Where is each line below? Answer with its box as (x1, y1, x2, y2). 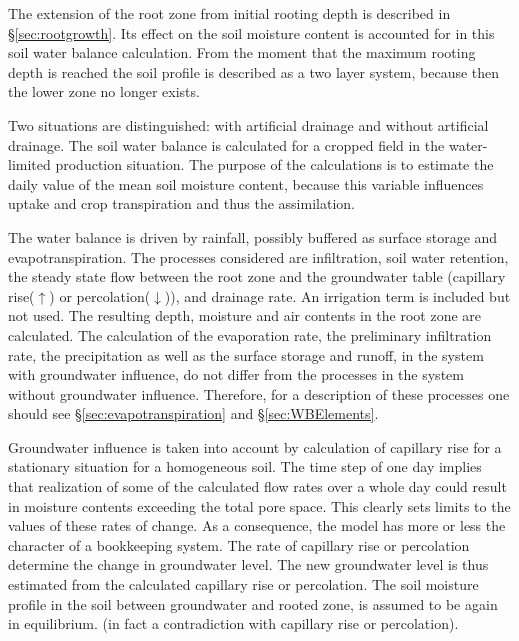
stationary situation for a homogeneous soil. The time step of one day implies (8, 456, 482, 477)
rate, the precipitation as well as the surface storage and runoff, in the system (8, 344, 484, 365)
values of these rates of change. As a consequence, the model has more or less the (8, 515, 506, 536)
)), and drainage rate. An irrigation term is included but (164, 285, 511, 306)
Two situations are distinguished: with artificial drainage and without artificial (8, 114, 489, 135)
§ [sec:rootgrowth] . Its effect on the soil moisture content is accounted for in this (8, 22, 495, 43)
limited (8, 154, 51, 175)
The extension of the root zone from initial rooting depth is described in (8, 3, 451, 23)
